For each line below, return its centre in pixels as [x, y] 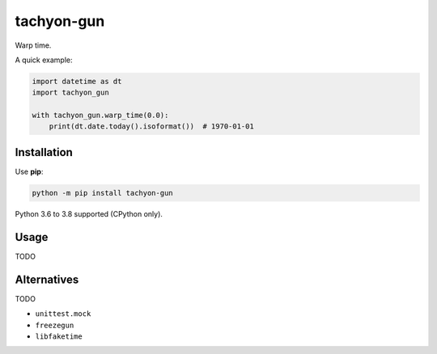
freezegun [55, 325]
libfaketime [59, 336]
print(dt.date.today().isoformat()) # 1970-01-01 [151, 126]
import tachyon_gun [70, 93]
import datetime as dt [77, 81]
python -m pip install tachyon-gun [102, 193]
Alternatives [47, 279]
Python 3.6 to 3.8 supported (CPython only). [89, 213]
